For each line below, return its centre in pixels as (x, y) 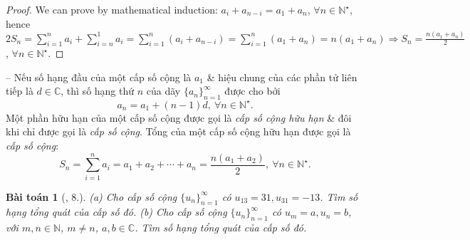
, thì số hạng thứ (98, 91)
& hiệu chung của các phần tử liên (282, 77)
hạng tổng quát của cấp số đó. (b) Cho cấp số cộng (116, 212)
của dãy (163, 91)
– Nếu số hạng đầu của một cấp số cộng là (99, 77)
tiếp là (20, 91)
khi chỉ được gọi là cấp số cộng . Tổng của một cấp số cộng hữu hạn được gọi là (178, 131)
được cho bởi (252, 91)
